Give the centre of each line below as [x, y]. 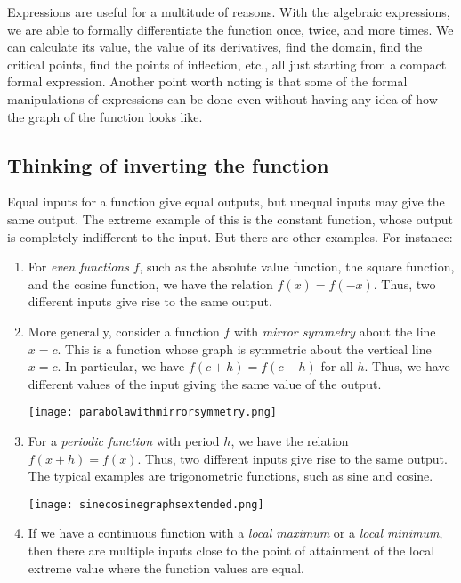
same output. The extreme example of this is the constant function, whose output [230, 219]
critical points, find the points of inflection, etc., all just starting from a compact [227, 64]
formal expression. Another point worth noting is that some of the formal [207, 81]
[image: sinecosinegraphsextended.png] [146, 504]
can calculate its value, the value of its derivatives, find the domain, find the [215, 47]
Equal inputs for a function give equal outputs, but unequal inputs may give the [226, 202]
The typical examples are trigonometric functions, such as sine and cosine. [230, 476]
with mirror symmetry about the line [335, 331]
